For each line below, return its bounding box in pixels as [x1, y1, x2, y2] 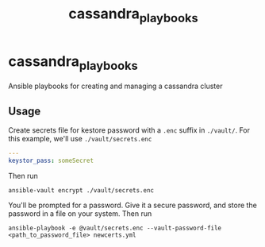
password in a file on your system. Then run [8, 208, 152, 218]
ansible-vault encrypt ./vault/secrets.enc [8, 186, 155, 195]
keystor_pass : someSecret [8, 156, 94, 164]
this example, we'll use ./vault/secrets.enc [8, 133, 152, 143]
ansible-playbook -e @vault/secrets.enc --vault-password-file [8, 224, 222, 232]
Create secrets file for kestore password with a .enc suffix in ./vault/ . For [8, 125, 251, 135]
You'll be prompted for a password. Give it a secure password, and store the [8, 200, 258, 210]
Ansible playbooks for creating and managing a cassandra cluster [8, 81, 223, 91]
